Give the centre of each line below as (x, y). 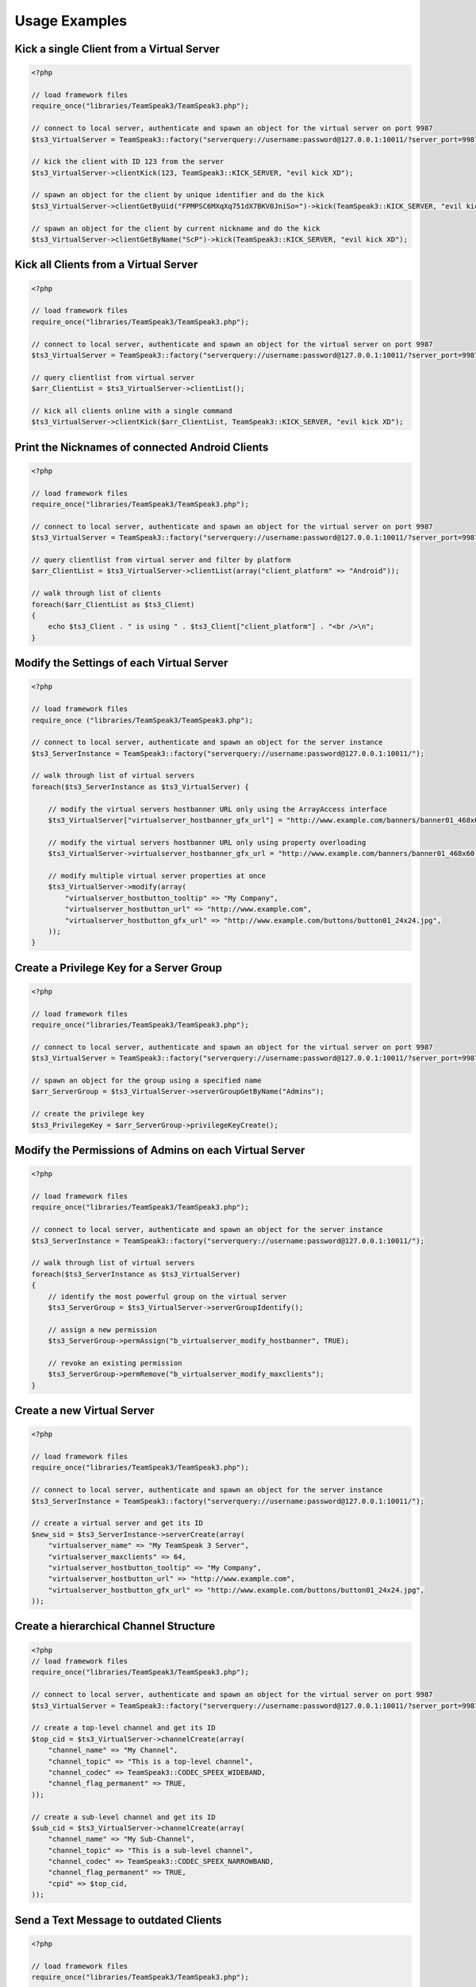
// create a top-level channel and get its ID (123, 1728)
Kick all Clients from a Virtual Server (106, 265)
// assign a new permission (103, 1330)
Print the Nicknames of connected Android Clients (142, 447)
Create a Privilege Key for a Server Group (118, 968)
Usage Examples (71, 21)
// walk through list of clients (96, 593)
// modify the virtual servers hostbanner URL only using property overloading (207, 842)
